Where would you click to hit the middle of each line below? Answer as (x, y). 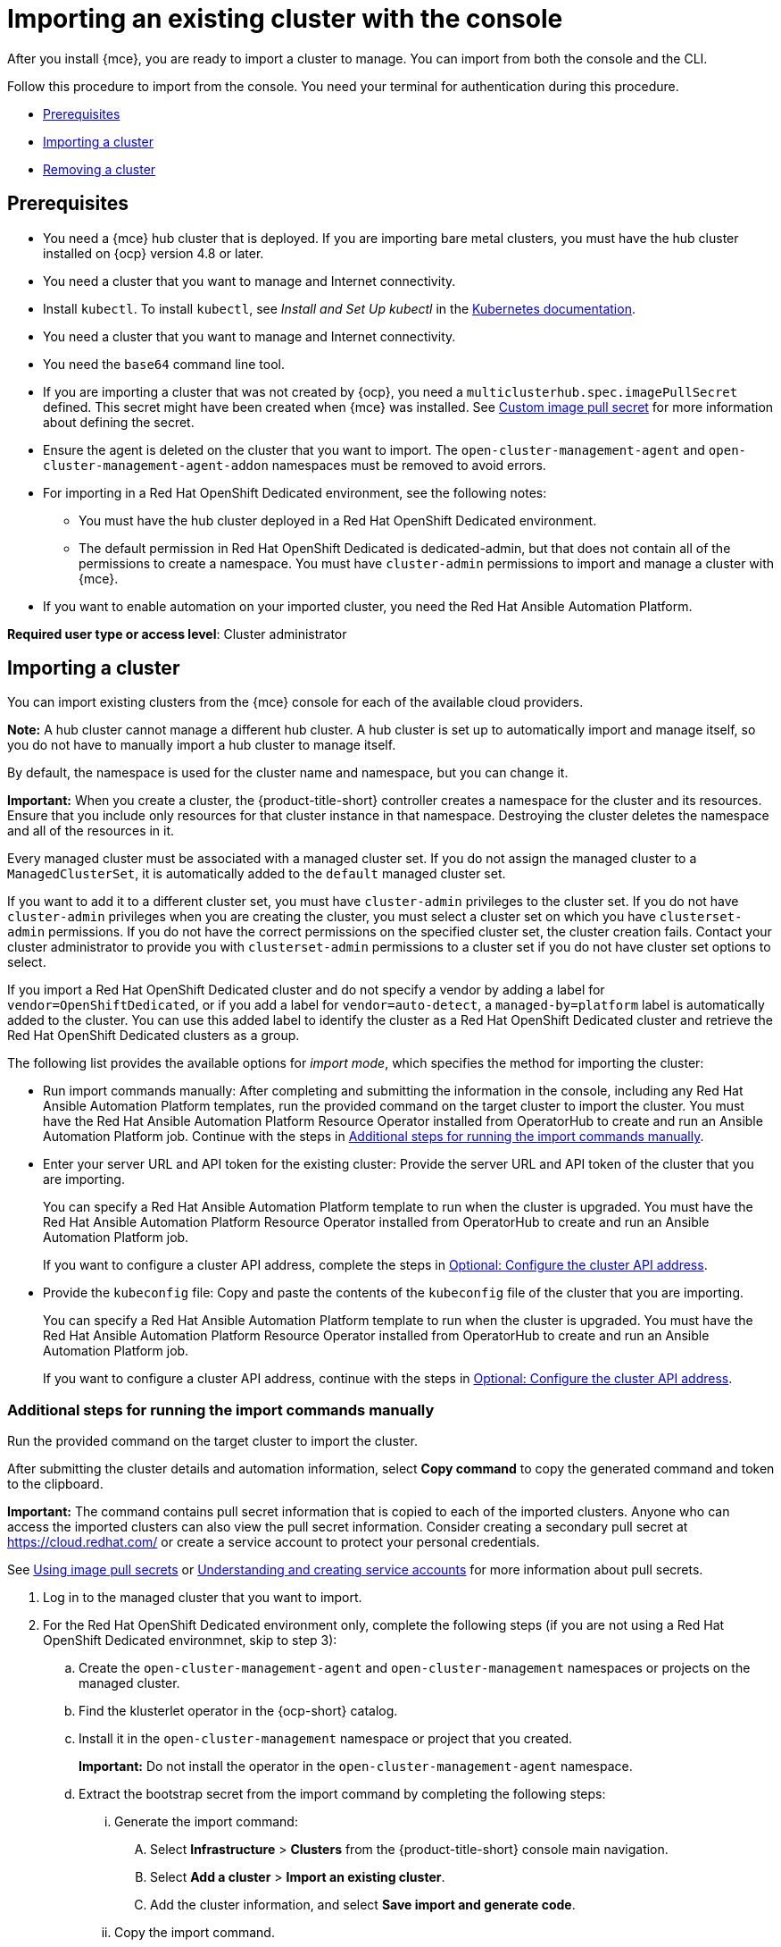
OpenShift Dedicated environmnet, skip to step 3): (190, 1641)
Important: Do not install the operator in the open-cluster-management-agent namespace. (356, 1767)
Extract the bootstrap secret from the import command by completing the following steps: (342, 1794)
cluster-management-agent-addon (156, 465)
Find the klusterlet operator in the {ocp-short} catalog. (238, 1711)
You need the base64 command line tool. (164, 364)
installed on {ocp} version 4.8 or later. (154, 253)
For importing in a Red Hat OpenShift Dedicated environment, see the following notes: (295, 492)
